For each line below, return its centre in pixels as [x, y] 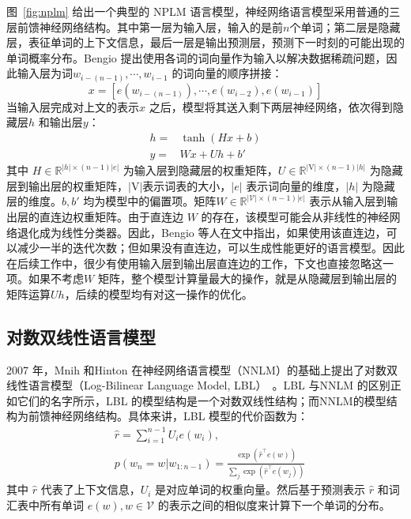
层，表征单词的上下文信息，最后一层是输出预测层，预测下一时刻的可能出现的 [205, 42]
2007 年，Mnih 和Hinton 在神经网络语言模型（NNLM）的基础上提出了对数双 [202, 369]
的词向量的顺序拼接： [227, 73]
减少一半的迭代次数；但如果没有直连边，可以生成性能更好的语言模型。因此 [211, 248]
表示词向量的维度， [296, 185]
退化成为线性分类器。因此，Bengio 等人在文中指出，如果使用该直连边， [202, 232]
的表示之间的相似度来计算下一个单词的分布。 [274, 504]
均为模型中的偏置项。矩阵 [150, 201]
